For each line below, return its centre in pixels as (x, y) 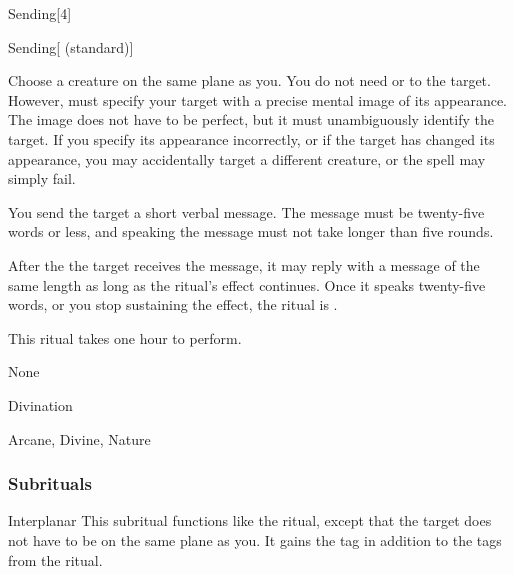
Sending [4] (40, 13)
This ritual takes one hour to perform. (125, 337)
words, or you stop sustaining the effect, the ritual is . (173, 304)
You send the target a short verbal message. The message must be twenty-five (246, 211)
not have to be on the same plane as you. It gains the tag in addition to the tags (255, 539)
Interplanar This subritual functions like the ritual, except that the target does (250, 520)
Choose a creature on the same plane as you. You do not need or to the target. (249, 80)
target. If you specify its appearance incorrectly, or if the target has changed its (251, 138)
